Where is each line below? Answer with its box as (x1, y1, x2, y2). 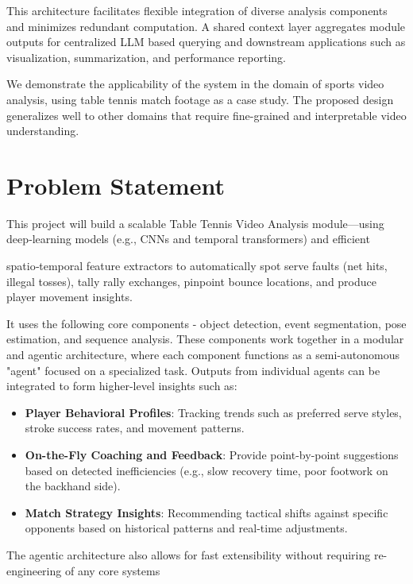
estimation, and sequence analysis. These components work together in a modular (6, 331, 404, 347)
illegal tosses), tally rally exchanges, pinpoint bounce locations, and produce (6, 273, 377, 289)
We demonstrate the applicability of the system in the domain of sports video (6, 75, 384, 92)
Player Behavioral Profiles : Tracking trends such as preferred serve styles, (25, 404, 402, 420)
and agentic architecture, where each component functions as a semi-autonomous (6, 346, 400, 363)
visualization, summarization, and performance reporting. (6, 48, 286, 65)
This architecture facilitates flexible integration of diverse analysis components (6, 2, 388, 18)
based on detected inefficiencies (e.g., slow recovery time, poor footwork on (25, 462, 388, 478)
